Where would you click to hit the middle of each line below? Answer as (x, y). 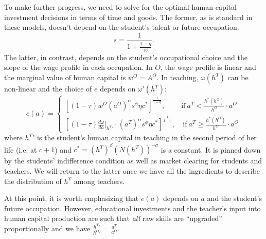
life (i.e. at (21, 149)
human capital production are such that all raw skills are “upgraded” (113, 218)
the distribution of (33, 181)
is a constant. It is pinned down (211, 149)
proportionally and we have (47, 228)
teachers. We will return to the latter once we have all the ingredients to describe (132, 170)
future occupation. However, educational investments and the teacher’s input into (132, 208)
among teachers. (99, 181)
